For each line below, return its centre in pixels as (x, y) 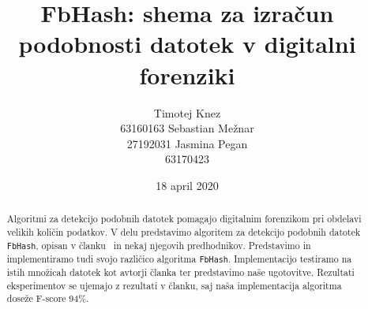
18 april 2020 (187, 185)
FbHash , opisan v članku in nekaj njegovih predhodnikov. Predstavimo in (159, 245)
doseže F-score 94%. (48, 298)
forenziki (187, 74)
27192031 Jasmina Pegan (187, 143)
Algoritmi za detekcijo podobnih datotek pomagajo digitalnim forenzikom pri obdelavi (184, 219)
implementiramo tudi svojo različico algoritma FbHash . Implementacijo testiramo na (179, 258)
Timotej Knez (187, 112)
